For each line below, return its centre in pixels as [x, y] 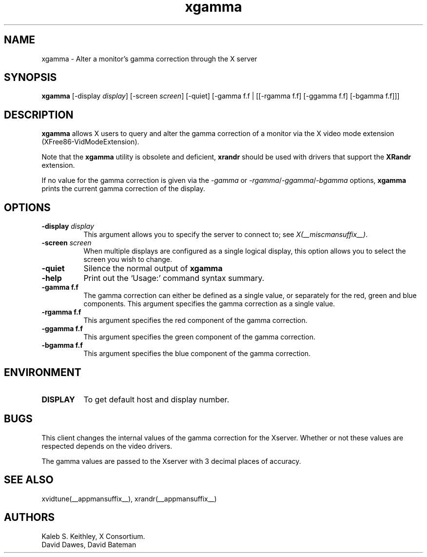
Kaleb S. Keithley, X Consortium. [93, 536]
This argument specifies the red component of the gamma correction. [195, 320]
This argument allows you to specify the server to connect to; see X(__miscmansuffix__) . [226, 235]
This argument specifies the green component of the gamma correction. [199, 337]
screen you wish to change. [128, 259]
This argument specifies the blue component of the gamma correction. [197, 354]
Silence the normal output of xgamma [153, 269]
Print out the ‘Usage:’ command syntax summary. [174, 278]
